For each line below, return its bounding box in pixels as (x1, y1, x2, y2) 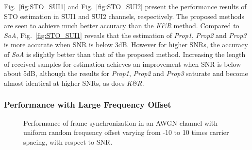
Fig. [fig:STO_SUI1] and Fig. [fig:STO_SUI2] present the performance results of (4, 1, 247, 11)
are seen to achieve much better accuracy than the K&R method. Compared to (4, 20, 239, 31)
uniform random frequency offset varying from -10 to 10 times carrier (23, 127, 229, 137)
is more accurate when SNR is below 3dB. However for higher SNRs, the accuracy (4, 39, 248, 50)
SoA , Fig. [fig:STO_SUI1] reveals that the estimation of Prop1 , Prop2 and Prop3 (4, 30, 247, 40)
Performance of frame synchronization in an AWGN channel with (23, 117, 218, 128)
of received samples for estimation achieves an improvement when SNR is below (4, 58, 241, 69)
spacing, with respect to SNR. (23, 136, 113, 147)
